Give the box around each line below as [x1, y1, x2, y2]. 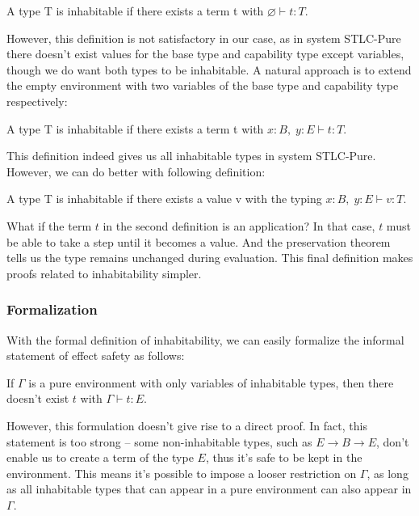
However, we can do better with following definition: [6, 163, 266, 180]
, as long [367, 464, 409, 481]
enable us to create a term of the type [6, 449, 194, 466]
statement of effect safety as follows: [6, 347, 185, 364]
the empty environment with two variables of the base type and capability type [6, 77, 399, 94]
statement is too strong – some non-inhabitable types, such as [6, 433, 312, 450]
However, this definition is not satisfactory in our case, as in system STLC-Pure [6, 29, 401, 46]
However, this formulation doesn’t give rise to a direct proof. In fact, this [6, 417, 367, 434]
